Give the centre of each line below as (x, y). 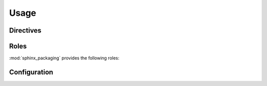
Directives (25, 30)
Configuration (31, 72)
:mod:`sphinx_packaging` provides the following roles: (64, 58)
